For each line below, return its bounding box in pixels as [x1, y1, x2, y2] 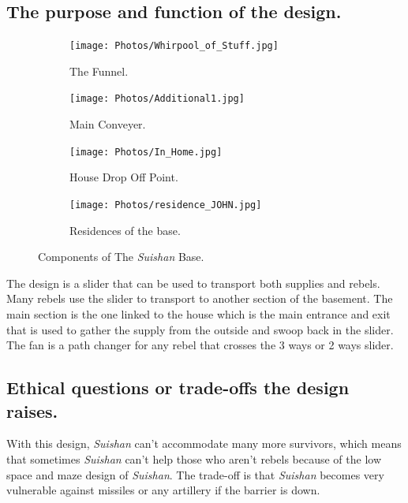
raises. [6, 398, 58, 423]
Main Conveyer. [69, 116, 146, 132]
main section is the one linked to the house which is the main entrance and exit [6, 305, 391, 322]
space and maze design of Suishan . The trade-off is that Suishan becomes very [6, 466, 384, 483]
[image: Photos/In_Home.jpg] [69, 146, 223, 158]
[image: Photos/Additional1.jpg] [69, 93, 245, 105]
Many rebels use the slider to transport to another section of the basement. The [6, 290, 393, 307]
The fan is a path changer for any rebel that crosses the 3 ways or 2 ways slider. [6, 337, 394, 353]
